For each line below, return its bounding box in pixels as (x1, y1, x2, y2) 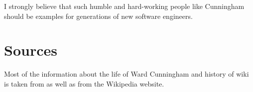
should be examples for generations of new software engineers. (4, 10, 193, 21)
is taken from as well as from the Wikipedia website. (4, 78, 164, 89)
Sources (4, 40, 57, 60)
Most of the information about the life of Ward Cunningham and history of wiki (4, 69, 249, 79)
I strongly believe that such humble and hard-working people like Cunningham (4, 1, 245, 11)
